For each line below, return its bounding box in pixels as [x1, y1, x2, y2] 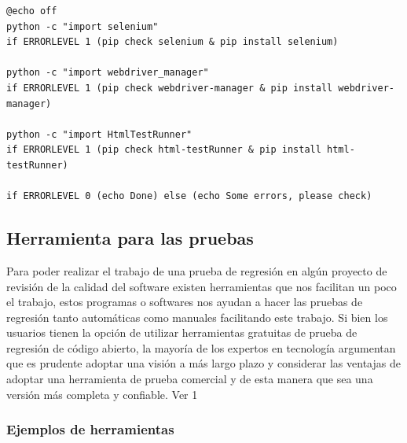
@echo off [6, 6, 57, 17]
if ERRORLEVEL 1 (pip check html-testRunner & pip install [6, 144, 321, 156]
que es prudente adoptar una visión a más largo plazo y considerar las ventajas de [6, 355, 401, 371]
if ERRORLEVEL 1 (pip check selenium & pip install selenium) [6, 36, 339, 48]
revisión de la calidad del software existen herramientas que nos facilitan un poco [6, 278, 397, 294]
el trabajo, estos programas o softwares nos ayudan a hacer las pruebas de [6, 293, 363, 310]
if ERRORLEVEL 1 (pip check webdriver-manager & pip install [6, 82, 333, 94]
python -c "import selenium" [6, 20, 159, 32]
